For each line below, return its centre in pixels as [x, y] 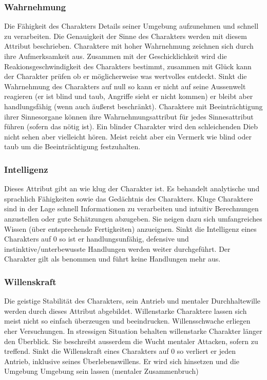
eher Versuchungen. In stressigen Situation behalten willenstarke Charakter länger [133, 331]
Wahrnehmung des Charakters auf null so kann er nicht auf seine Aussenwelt [125, 86]
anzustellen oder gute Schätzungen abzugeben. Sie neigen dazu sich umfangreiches [133, 218]
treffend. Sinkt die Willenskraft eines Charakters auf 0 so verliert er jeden [120, 351]
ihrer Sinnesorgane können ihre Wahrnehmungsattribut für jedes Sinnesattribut [129, 116]
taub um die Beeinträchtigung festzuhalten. [72, 146]
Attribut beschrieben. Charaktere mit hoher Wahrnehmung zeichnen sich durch [129, 46]
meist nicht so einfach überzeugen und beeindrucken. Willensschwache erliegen [127, 321]
